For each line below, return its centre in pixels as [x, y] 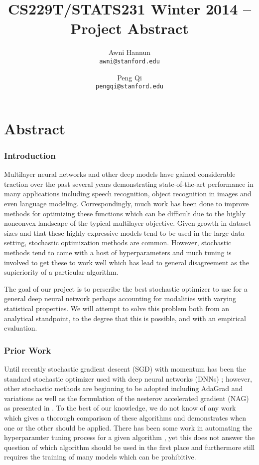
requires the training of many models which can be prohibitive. [100, 457]
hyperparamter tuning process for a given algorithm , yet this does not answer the [129, 437]
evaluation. [21, 328]
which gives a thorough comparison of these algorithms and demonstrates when [125, 417]
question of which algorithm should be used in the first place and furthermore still [129, 447]
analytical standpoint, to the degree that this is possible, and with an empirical [125, 318]
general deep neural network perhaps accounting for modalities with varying [120, 298]
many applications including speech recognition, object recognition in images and [128, 194]
